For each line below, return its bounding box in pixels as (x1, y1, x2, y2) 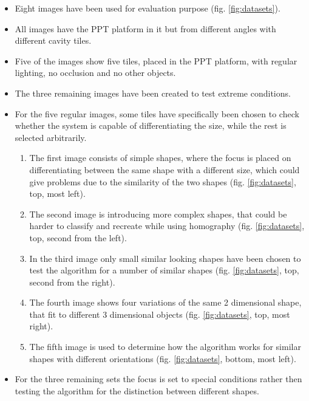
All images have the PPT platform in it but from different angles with (15, 22, 276, 35)
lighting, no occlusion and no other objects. (15, 66, 176, 79)
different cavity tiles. (15, 34, 92, 47)
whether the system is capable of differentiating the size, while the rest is (15, 119, 287, 132)
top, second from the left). (29, 231, 127, 244)
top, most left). (29, 187, 86, 200)
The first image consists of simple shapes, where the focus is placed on (29, 151, 291, 164)
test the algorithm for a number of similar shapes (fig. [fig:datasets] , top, (29, 264, 299, 276)
